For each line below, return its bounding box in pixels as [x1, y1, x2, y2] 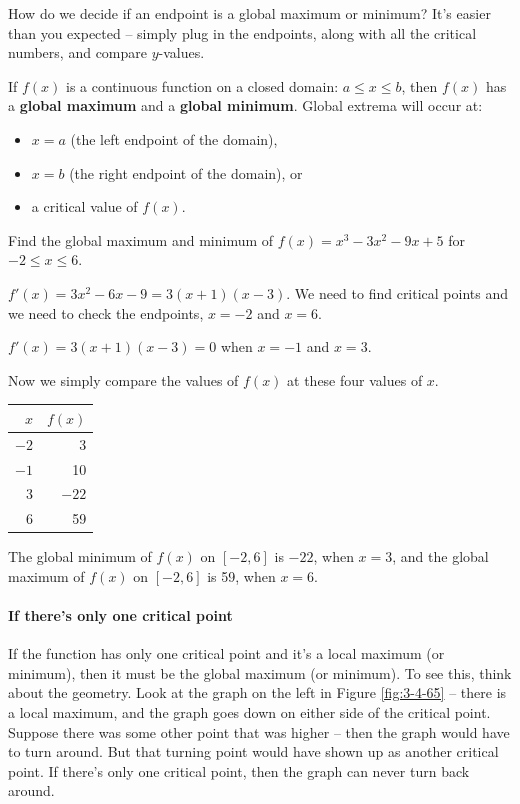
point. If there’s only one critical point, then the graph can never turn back [8, 760, 470, 781]
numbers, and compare [8, 42, 147, 63]
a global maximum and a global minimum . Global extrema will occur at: [8, 95, 483, 116]
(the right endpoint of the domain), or [69, 162, 303, 183]
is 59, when [207, 565, 276, 586]
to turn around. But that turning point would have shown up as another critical [8, 741, 499, 762]
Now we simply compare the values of [8, 369, 239, 390]
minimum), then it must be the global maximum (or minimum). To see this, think [8, 662, 512, 683]
